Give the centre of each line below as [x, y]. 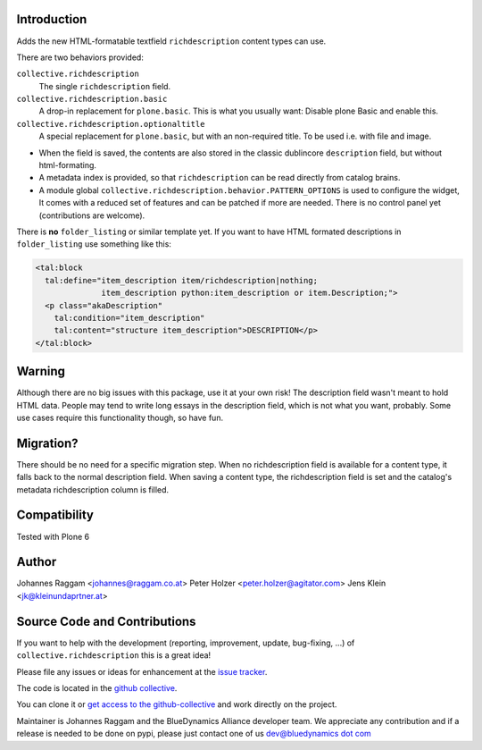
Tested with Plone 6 [53, 536]
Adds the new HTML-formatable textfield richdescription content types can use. [171, 41]
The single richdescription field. [105, 86]
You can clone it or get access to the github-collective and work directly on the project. [177, 704]
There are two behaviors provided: [80, 57]
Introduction [52, 19]
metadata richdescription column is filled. [93, 489]
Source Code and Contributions [106, 621]
